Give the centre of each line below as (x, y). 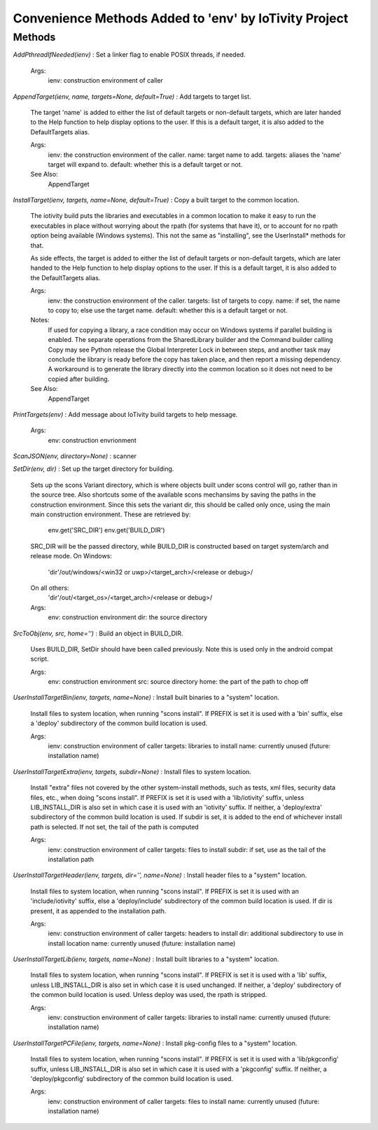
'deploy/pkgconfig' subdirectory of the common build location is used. (132, 1078)
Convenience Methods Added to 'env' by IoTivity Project (181, 18)
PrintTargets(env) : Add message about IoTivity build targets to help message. (125, 414)
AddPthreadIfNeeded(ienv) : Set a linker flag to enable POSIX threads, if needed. (129, 55)
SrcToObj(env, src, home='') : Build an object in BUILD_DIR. (98, 633)
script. (40, 659)
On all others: (50, 588)
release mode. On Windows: (71, 556)
